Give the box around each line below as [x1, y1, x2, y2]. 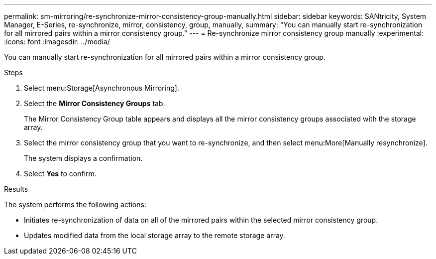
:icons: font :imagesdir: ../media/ [4, 37, 110, 46]
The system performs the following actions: [4, 200, 146, 209]
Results [4, 185, 28, 193]
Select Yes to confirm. [24, 169, 97, 178]
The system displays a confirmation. [24, 154, 143, 162]
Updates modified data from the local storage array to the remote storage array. [24, 231, 285, 240]
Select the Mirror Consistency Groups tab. [24, 99, 165, 108]
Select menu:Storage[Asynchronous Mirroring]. [24, 84, 179, 92]
